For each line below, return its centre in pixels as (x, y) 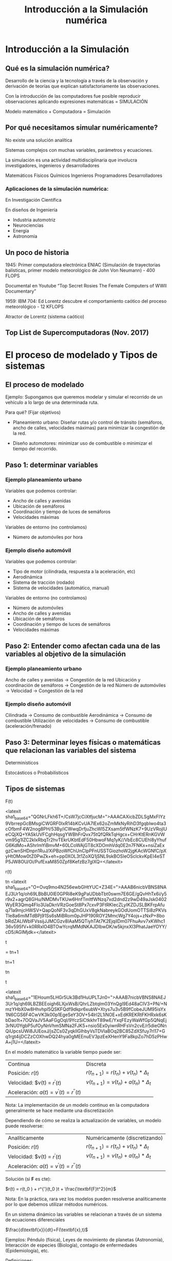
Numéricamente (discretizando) (125, 1138)
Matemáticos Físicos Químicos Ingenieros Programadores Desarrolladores (84, 175)
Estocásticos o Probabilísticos (37, 773)
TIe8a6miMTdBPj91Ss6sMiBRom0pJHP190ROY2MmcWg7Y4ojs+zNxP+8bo (85, 915)
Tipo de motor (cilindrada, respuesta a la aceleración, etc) (74, 571)
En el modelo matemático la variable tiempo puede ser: (63, 1052)
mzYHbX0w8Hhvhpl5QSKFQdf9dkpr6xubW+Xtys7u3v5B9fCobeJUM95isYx (85, 1010)
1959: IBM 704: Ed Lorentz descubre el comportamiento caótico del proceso (86, 301)
